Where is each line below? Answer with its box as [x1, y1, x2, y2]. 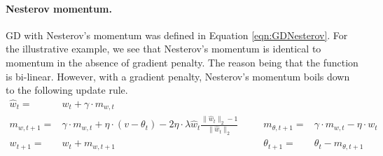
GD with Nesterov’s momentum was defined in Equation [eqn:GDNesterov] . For [6, 27, 348, 42]
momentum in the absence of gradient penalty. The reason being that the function [6, 55, 358, 69]
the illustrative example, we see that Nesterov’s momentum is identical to [6, 41, 321, 56]
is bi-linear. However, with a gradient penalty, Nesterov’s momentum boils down [6, 69, 350, 83]
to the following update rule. [6, 83, 128, 97]
